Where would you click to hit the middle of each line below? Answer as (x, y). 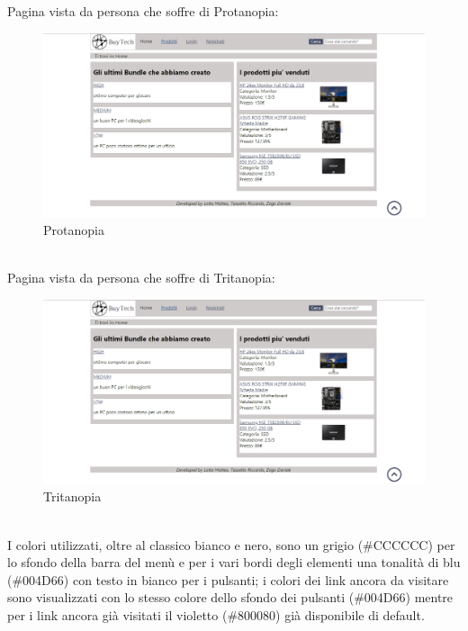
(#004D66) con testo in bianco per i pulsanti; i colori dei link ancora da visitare (228, 579)
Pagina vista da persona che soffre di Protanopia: (143, 11)
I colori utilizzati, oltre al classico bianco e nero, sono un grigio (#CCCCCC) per (231, 544)
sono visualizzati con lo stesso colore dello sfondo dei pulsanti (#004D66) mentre (230, 597)
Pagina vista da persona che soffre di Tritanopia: (141, 278)
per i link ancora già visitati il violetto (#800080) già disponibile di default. (216, 615)
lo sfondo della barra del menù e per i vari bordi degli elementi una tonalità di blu (234, 562)
